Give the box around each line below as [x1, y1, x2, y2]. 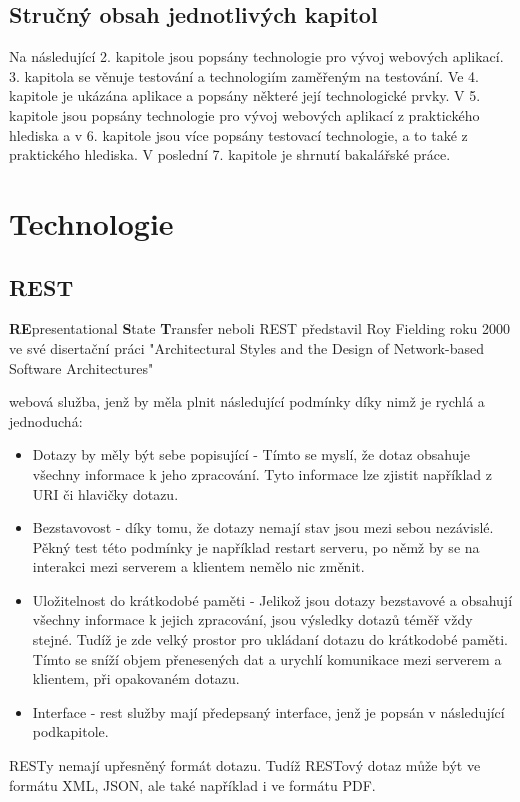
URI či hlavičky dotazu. [32, 483, 179, 504]
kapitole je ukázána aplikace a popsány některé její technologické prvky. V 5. [9, 85, 481, 106]
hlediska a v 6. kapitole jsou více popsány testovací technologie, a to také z [9, 124, 468, 145]
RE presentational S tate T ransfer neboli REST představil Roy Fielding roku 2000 [9, 318, 511, 339]
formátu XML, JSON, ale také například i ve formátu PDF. [9, 774, 376, 795]
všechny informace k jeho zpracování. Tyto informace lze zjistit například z [32, 463, 492, 484]
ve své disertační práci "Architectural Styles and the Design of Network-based [9, 337, 484, 358]
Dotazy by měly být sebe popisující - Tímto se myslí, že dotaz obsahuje [32, 444, 471, 465]
